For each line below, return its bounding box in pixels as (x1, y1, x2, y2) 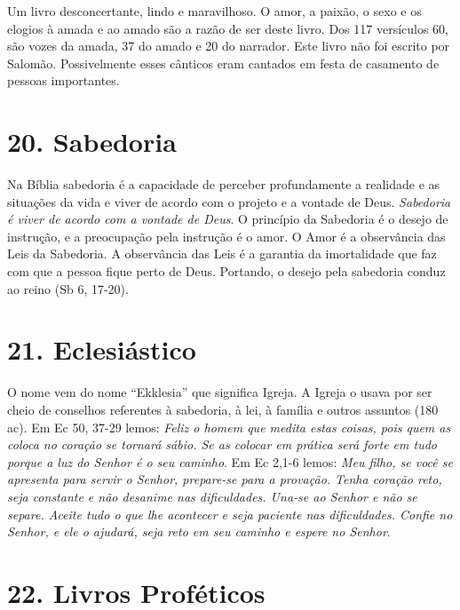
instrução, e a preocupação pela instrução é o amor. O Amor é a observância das (7, 226, 446, 245)
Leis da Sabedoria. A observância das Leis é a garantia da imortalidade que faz (7, 244, 437, 263)
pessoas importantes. (7, 71, 120, 90)
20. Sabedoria (7, 123, 177, 160)
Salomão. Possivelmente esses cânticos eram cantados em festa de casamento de (7, 53, 440, 72)
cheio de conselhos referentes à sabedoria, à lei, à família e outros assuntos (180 (7, 400, 439, 418)
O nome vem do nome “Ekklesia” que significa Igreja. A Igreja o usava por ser (7, 383, 432, 401)
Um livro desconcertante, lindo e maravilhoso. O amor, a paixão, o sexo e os (7, 2, 422, 20)
